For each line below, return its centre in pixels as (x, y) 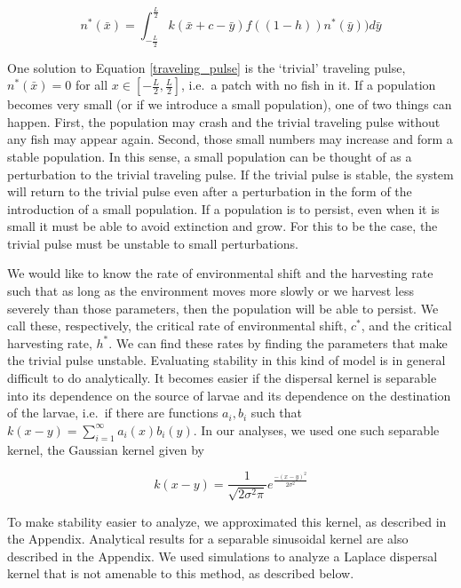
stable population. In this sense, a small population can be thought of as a (210, 156)
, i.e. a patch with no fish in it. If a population (309, 85)
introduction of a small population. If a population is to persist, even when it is (223, 208)
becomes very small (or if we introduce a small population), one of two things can (230, 104)
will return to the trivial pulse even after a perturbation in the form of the (210, 191)
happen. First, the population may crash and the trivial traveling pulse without (224, 121)
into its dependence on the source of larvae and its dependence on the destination (229, 395)
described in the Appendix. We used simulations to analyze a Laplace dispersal (223, 556)
